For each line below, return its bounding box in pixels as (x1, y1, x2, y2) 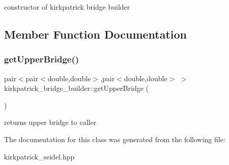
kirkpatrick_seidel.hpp (4, 151, 75, 161)
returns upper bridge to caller (4, 117, 97, 127)
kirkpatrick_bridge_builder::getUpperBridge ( (4, 83, 149, 93)
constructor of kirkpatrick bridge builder (4, 2, 130, 12)
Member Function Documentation (4, 26, 187, 42)
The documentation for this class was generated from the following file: (4, 134, 225, 144)
